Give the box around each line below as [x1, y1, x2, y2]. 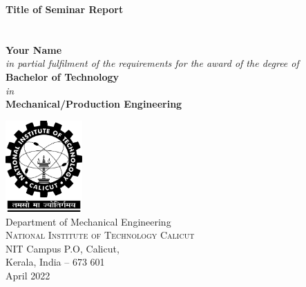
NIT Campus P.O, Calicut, [6, 241, 119, 255]
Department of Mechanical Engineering [6, 214, 171, 228]
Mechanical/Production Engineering [6, 97, 182, 111]
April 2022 [6, 268, 50, 282]
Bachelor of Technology [6, 69, 119, 83]
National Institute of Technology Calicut [6, 228, 195, 242]
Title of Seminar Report [6, 2, 124, 16]
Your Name [6, 42, 62, 57]
